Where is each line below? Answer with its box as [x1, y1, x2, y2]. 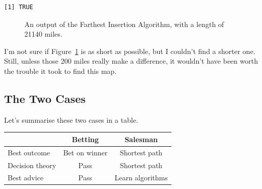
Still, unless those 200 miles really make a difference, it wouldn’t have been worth [4, 56, 258, 66]
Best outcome [8, 147, 50, 157]
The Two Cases [4, 90, 86, 106]
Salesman [124, 133, 158, 144]
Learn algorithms [114, 172, 168, 183]
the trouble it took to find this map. [4, 65, 117, 76]
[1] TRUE [4, 4, 34, 11]
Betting [72, 133, 99, 144]
